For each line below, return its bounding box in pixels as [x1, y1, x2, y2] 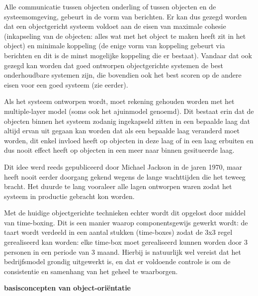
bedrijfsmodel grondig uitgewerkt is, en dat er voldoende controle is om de [4, 256, 231, 267]
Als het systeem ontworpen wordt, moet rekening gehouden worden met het [4, 96, 235, 106]
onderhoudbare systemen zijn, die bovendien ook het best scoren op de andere [4, 70, 242, 80]
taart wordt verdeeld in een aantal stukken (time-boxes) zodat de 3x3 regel [4, 227, 233, 237]
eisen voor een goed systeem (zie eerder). [4, 79, 128, 90]
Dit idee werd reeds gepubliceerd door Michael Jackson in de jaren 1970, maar [4, 161, 243, 172]
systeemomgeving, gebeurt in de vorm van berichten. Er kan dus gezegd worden [4, 11, 247, 21]
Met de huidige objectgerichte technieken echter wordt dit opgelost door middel [4, 207, 246, 218]
